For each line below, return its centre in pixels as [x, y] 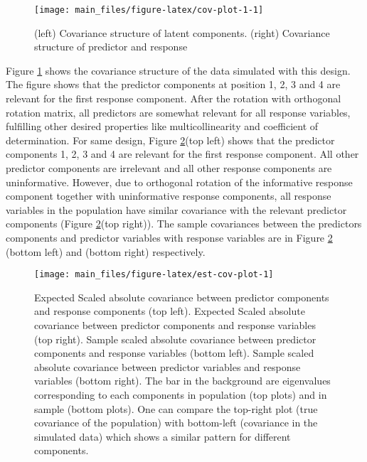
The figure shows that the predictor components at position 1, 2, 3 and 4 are [173, 84]
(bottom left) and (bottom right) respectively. [106, 251]
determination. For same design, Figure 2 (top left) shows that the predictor [170, 140]
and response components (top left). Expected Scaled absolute [170, 311]
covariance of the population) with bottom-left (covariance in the [176, 423]
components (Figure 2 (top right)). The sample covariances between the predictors [184, 224]
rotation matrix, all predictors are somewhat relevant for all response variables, [178, 112]
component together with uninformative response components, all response [169, 196]
